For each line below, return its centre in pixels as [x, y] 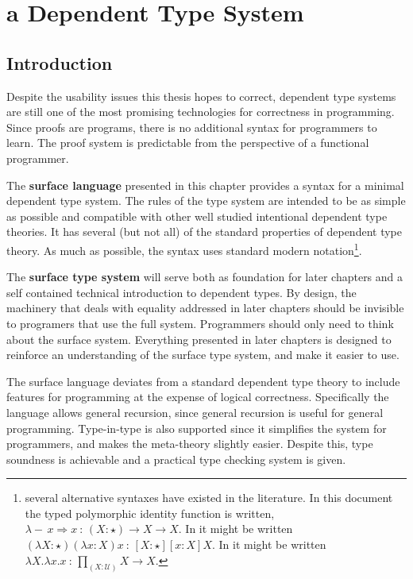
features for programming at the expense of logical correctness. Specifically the [198, 397]
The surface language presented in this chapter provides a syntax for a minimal [205, 185]
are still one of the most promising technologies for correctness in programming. [201, 112]
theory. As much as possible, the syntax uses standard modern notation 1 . [184, 249]
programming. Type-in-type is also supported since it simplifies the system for [197, 428]
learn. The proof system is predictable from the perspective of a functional [188, 143]
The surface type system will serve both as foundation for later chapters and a [205, 277]
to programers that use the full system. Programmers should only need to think [200, 323]
